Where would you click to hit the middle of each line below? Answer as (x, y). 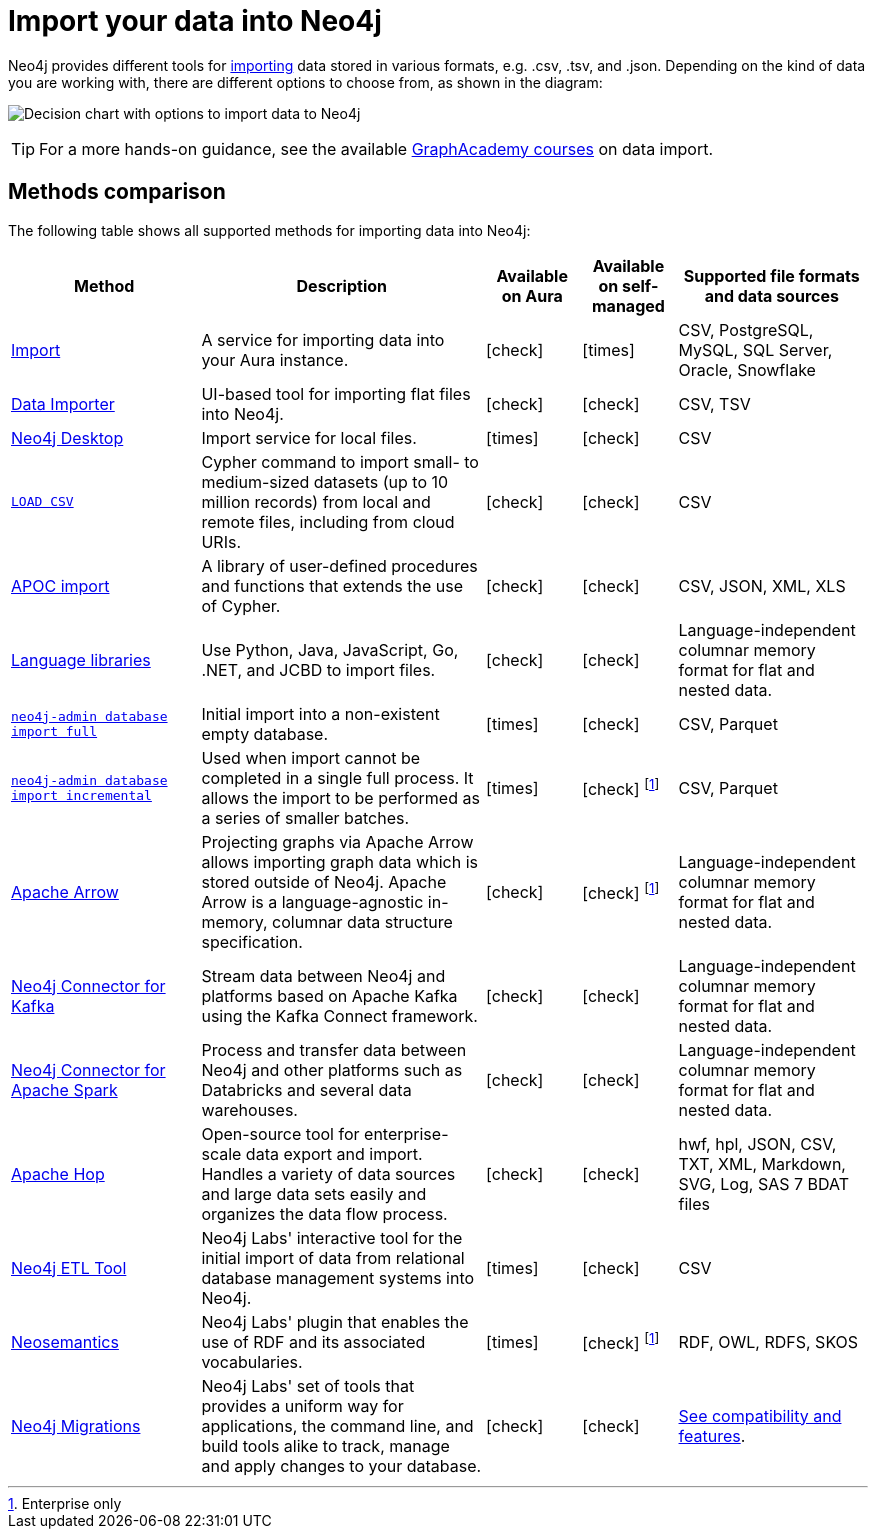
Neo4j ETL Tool (69, 1267)
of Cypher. (241, 605)
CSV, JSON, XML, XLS (762, 585)
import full (54, 731)
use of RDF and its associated (313, 1341)
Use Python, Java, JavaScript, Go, (330, 649)
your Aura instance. (275, 359)
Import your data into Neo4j (195, 21)
